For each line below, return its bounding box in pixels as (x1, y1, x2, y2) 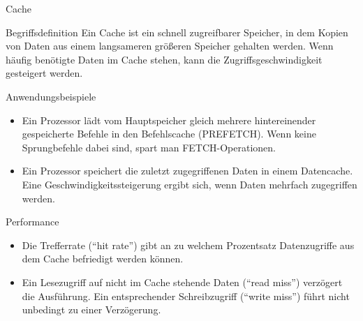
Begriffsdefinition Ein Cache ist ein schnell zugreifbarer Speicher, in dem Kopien (6, 24, 348, 39)
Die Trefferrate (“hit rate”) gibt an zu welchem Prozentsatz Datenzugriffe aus (22, 237, 355, 252)
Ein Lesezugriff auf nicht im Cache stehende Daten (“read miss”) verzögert (22, 274, 343, 289)
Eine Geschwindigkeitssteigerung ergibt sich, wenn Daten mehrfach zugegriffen (22, 177, 357, 191)
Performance (6, 214, 59, 229)
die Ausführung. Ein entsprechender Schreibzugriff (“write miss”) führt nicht (22, 288, 350, 303)
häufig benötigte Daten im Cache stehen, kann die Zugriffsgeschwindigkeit (6, 52, 323, 66)
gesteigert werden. (6, 66, 83, 80)
